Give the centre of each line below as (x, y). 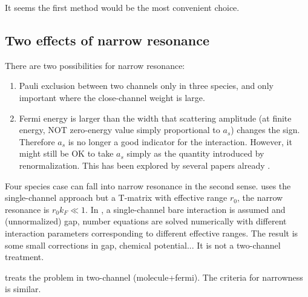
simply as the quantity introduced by (195, 153)
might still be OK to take (66, 153)
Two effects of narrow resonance (107, 40)
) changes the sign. (265, 130)
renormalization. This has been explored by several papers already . (145, 165)
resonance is (27, 209)
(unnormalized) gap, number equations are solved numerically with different (146, 221)
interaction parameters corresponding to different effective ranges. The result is (152, 233)
